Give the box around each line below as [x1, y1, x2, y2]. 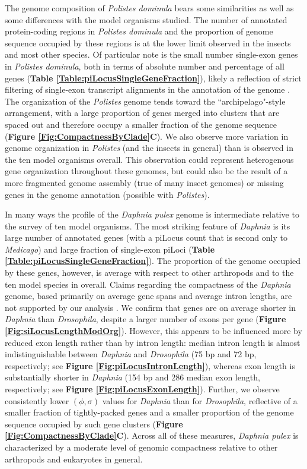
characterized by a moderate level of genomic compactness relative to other [5, 440, 278, 453]
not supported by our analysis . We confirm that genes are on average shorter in [5, 301, 296, 313]
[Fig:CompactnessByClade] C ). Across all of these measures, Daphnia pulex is [5, 429, 299, 442]
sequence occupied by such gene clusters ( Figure [5, 417, 183, 430]
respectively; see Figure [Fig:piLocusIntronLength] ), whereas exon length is [5, 359, 295, 372]
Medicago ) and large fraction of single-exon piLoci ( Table [5, 243, 215, 255]
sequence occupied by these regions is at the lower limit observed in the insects [5, 36, 291, 49]
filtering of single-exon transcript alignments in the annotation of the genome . [5, 83, 290, 96]
